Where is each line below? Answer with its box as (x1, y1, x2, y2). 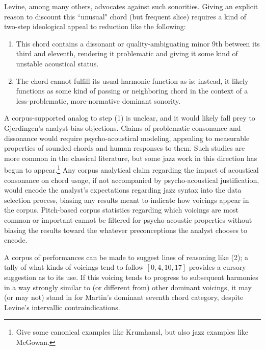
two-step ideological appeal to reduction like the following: (4, 21, 186, 32)
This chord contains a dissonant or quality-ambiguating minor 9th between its (16, 38, 260, 49)
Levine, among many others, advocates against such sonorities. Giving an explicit (4, 1, 258, 11)
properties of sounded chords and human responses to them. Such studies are (4, 143, 245, 153)
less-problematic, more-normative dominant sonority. (16, 95, 181, 106)
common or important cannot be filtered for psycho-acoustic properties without (4, 214, 252, 225)
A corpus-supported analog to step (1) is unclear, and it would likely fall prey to (4, 112, 255, 123)
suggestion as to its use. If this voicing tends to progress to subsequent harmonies (4, 271, 258, 282)
